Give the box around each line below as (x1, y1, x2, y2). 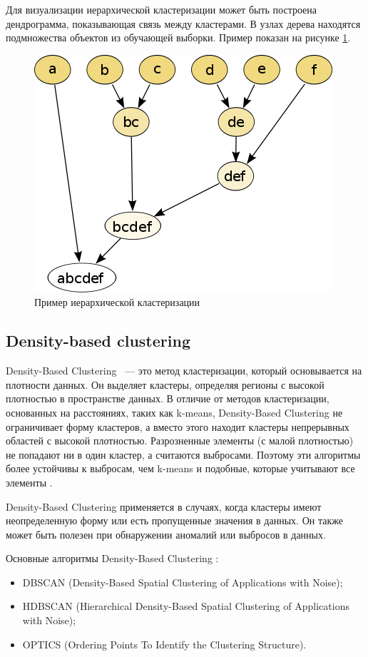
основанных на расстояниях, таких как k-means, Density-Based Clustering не (6, 404, 343, 419)
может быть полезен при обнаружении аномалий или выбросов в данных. (6, 526, 326, 541)
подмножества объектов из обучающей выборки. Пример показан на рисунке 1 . (6, 30, 351, 45)
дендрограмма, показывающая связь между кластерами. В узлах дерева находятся (6, 16, 361, 31)
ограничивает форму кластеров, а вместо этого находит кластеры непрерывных (6, 419, 349, 434)
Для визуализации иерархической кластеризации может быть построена (6, 2, 317, 16)
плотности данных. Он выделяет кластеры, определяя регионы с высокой (6, 377, 324, 392)
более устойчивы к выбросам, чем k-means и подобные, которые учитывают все (6, 461, 355, 476)
